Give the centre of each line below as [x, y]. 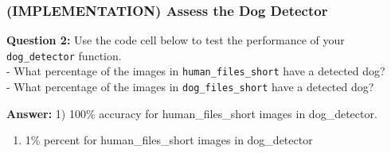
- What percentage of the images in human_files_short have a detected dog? [196, 71]
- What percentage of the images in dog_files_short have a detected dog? [190, 87]
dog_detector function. [64, 55]
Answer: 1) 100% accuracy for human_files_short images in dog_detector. [192, 113]
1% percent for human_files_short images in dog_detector [169, 140]
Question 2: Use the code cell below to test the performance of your [176, 40]
